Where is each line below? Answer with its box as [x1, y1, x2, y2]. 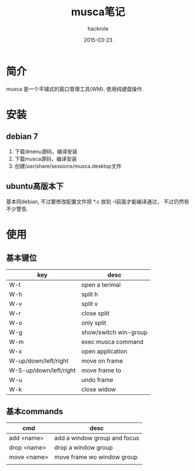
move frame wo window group [54, 453, 138, 461]
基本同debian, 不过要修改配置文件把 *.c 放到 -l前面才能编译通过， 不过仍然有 [6, 198, 190, 205]
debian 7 [6, 132, 39, 142]
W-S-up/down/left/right [9, 366, 76, 374]
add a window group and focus [54, 434, 140, 442]
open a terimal [81, 280, 121, 288]
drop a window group [54, 444, 113, 452]
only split [81, 318, 107, 326]
